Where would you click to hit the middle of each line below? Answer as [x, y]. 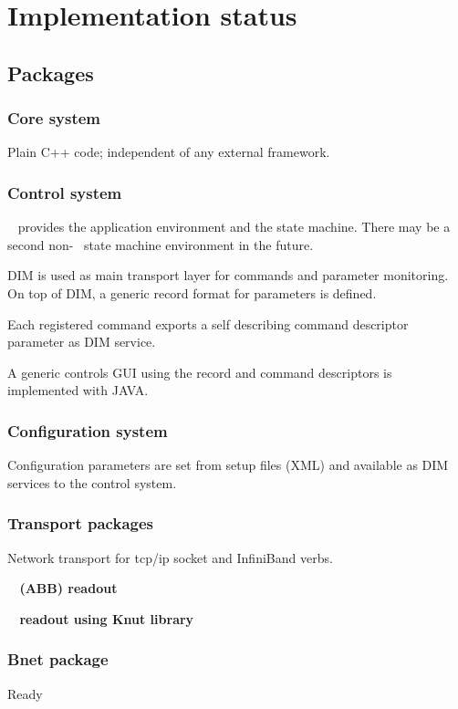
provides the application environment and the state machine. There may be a [234, 227]
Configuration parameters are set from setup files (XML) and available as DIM [228, 465]
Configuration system [88, 430]
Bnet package [58, 659]
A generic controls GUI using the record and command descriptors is [200, 372]
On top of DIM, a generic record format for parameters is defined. [192, 292]
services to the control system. [92, 482]
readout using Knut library [107, 618]
